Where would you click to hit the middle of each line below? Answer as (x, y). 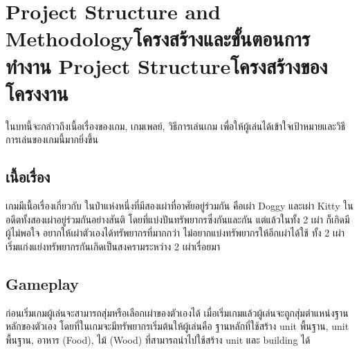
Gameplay (42, 283)
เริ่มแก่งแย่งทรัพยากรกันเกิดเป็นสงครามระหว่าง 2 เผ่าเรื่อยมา (113, 246)
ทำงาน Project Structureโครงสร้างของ (167, 65)
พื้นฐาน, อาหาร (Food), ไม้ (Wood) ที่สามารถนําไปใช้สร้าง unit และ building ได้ (158, 339)
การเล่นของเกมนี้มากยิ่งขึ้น (52, 139)
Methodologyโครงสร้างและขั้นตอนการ (158, 38)
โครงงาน (37, 92)
